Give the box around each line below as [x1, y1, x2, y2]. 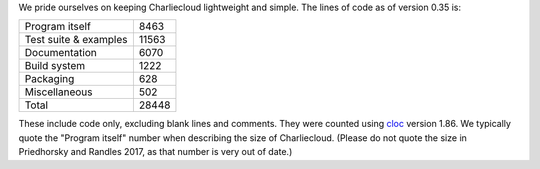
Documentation [24, 46, 97, 60]
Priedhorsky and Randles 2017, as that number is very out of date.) [18, 146, 293, 158]
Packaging [24, 72, 75, 86]
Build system [24, 59, 86, 73]
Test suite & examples [24, 33, 128, 47]
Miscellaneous [24, 85, 93, 99]
